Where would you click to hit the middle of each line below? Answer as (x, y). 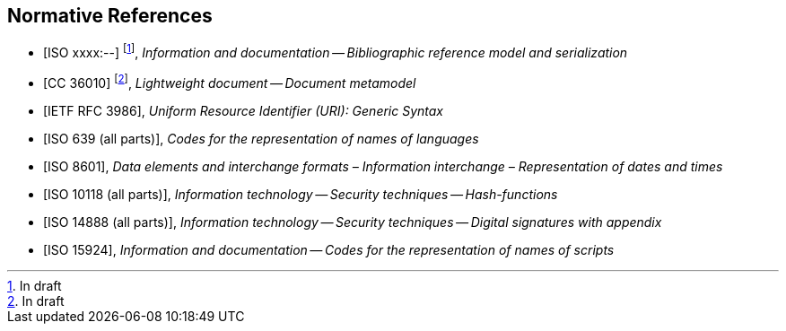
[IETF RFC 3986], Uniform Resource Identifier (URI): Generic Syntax (244, 110)
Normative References (110, 16)
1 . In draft (35, 285)
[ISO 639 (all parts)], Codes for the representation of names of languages (261, 138)
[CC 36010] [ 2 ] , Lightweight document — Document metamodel (230, 82)
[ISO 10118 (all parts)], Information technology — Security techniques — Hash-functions (301, 194)
